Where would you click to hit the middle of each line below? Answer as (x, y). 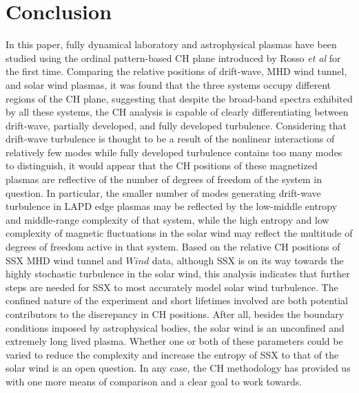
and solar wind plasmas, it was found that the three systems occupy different (168, 84)
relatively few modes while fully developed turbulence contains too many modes (174, 152)
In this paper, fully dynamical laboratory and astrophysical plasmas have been (171, 44)
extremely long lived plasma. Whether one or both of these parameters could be (174, 341)
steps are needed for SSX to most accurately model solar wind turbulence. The (172, 287)
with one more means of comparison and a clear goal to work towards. (154, 381)
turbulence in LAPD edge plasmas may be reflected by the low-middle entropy (172, 206)
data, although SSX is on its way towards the (248, 260)
